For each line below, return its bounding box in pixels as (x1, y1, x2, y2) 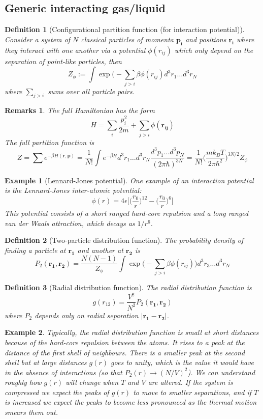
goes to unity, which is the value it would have (111, 357, 254, 368)
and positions (185, 34, 226, 44)
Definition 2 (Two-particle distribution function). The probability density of (5, 235, 244, 245)
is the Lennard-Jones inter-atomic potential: (5, 185, 142, 195)
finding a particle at (5, 244, 66, 255)
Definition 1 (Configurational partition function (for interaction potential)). (5, 24, 245, 35)
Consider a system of (5, 34, 71, 44)
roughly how (5, 377, 42, 387)
